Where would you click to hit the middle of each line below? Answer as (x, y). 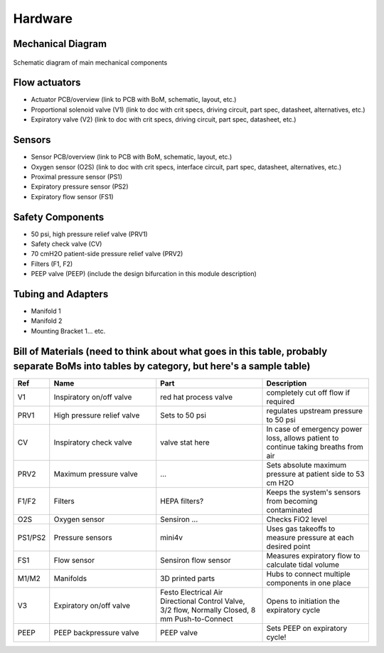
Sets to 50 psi (183, 415)
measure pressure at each (310, 538)
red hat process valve (196, 397)
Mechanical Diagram (60, 44)
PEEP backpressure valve (96, 633)
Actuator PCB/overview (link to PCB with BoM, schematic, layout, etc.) (134, 100)
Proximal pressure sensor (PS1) (77, 176)
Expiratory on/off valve (92, 606)
